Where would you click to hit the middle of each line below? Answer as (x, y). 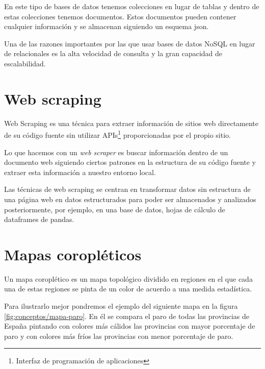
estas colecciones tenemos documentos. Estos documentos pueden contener (120, 16)
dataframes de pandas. (39, 219)
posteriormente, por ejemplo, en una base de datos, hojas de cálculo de (115, 209)
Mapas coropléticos (73, 254)
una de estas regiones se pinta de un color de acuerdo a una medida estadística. (128, 289)
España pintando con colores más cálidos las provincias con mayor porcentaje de (130, 326)
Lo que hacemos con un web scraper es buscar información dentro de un (116, 152)
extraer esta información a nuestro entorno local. (80, 172)
